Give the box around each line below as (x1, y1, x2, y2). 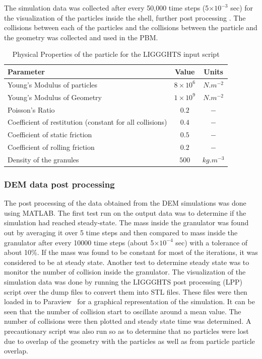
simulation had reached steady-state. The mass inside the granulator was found (4, 217, 249, 228)
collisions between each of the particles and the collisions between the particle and (4, 22, 257, 33)
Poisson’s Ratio (8, 104, 55, 115)
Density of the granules (8, 154, 79, 164)
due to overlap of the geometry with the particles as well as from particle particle (4, 335, 255, 346)
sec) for (230, 3, 253, 13)
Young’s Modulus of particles (8, 79, 98, 89)
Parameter (8, 66, 45, 76)
